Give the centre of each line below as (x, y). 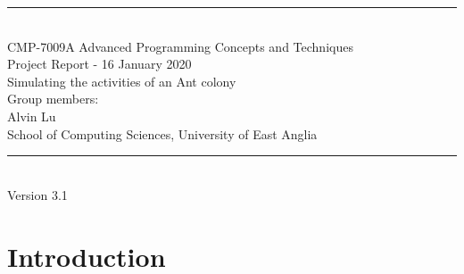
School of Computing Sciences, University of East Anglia (162, 133)
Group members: (53, 99)
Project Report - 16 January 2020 (99, 64)
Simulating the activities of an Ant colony (122, 81)
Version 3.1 (37, 194)
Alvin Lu (32, 116)
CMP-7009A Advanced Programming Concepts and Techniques (180, 46)
